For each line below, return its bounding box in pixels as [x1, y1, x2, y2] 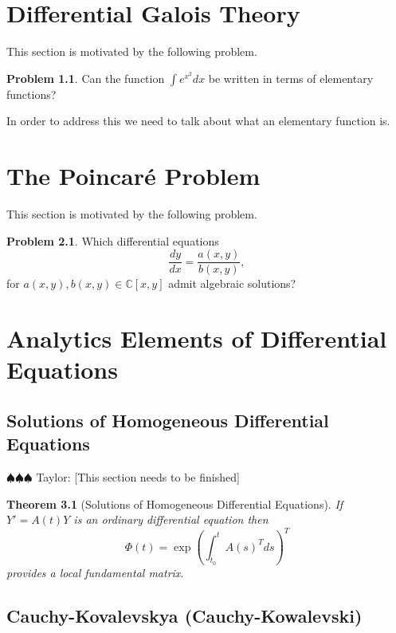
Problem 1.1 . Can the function [6, 69, 165, 86]
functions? [6, 85, 57, 102]
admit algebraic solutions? [168, 275, 296, 292]
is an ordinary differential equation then [73, 511, 269, 528]
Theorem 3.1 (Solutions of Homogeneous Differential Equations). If [6, 495, 343, 512]
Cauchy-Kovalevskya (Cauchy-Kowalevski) [6, 603, 363, 627]
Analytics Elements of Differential [6, 322, 387, 355]
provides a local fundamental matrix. [6, 564, 184, 580]
